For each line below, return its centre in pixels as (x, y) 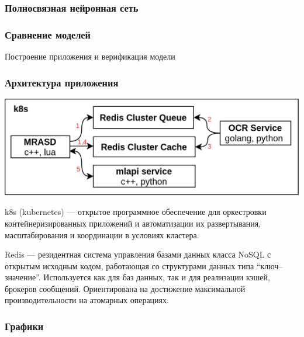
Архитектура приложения (62, 82)
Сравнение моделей (48, 34)
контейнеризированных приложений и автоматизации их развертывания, (133, 223)
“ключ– (270, 265)
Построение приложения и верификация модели (90, 56)
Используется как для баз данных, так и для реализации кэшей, (157, 277)
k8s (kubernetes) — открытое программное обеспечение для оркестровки (136, 212)
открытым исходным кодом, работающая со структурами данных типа (129, 265)
